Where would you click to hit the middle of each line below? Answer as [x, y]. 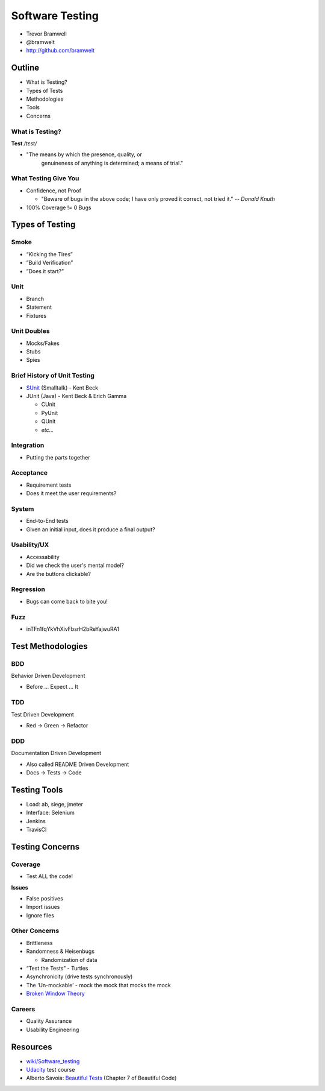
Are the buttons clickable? [59, 574]
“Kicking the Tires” [50, 254]
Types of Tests [45, 90]
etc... [48, 430]
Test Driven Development [43, 714]
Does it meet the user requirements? [71, 493]
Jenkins [36, 821]
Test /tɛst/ [24, 143]
